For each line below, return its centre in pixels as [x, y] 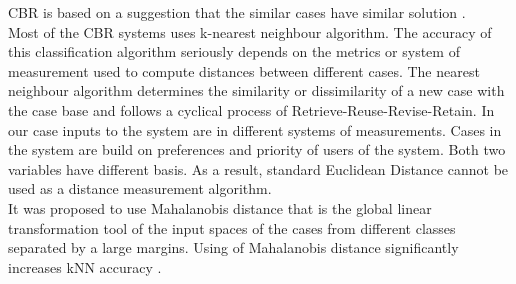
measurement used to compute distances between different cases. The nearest [244, 70]
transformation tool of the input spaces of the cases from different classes [232, 227]
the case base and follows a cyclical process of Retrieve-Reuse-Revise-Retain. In [251, 109]
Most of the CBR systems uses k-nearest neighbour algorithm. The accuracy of [250, 31]
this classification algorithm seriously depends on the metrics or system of [234, 51]
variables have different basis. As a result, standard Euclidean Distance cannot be [258, 168]
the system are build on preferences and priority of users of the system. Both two [257, 149]
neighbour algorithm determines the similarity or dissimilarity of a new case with [256, 90]
